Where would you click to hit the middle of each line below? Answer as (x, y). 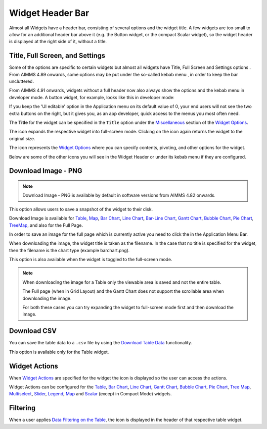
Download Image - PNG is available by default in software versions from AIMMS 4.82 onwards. (119, 195)
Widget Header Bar (49, 13)
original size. (22, 138)
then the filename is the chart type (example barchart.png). (69, 250)
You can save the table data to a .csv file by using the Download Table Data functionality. (101, 343)
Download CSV (33, 331)
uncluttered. (22, 81)
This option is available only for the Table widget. (59, 352)
